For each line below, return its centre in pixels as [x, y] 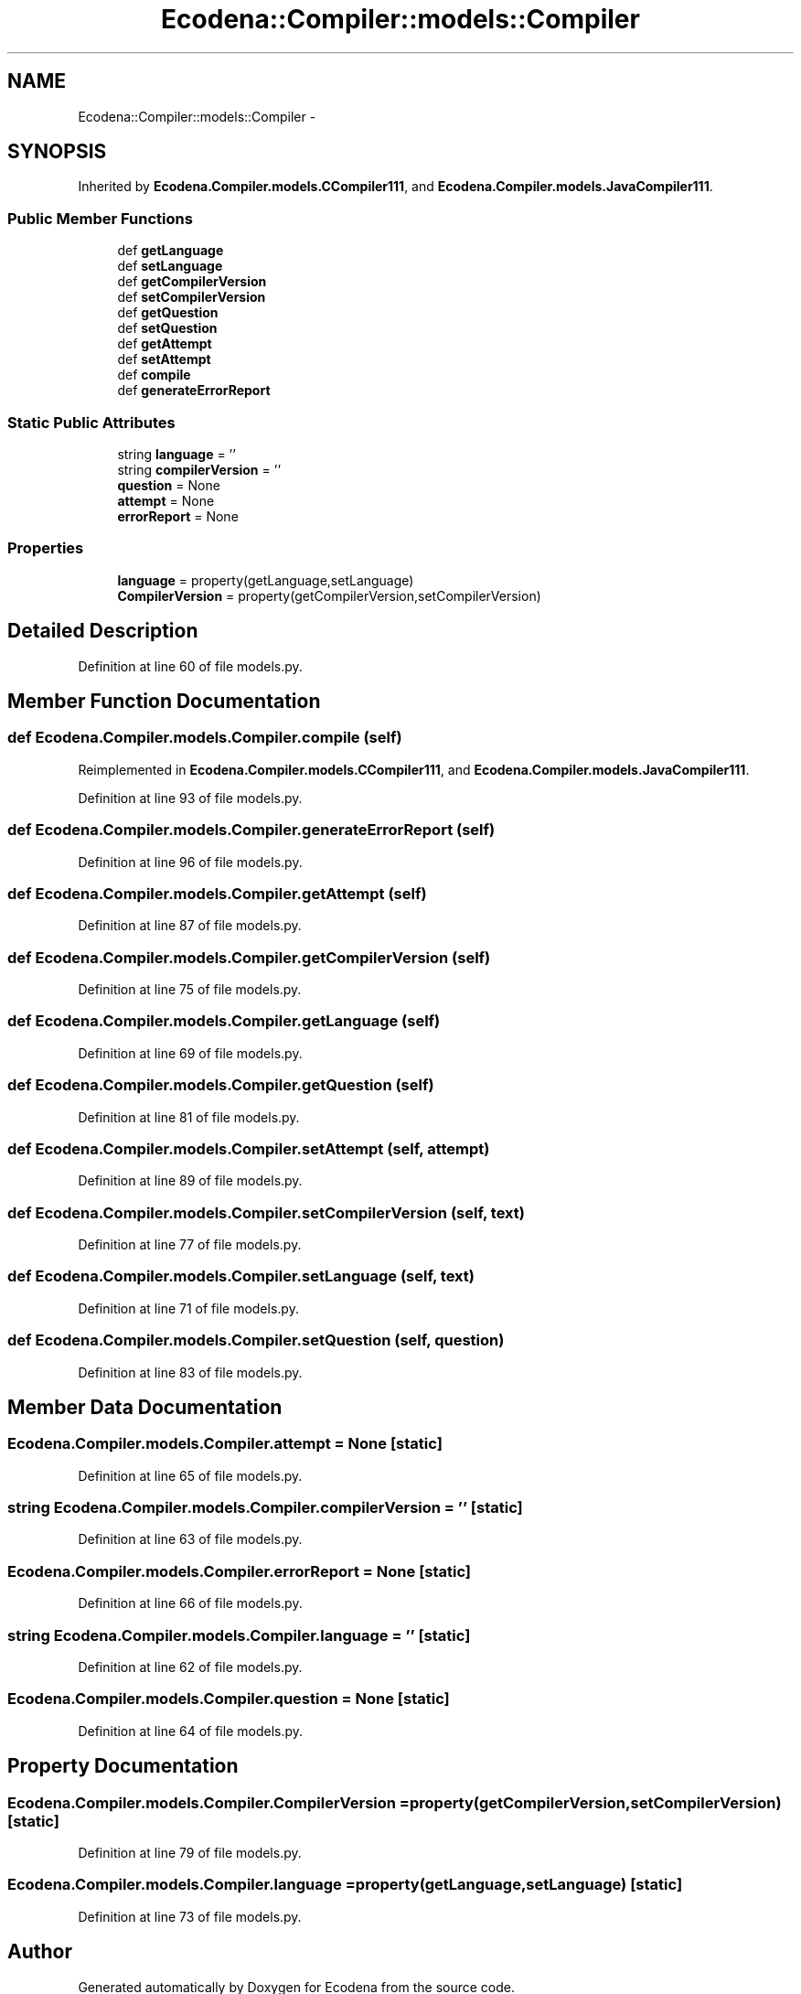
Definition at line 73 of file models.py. [190, 1916]
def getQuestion [168, 313]
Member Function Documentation [164, 701]
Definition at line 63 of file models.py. [190, 1539]
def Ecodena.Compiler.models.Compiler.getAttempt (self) [217, 893]
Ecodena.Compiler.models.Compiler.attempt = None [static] [225, 1444]
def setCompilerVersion [192, 297]
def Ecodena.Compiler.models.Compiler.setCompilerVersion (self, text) [266, 1212]
